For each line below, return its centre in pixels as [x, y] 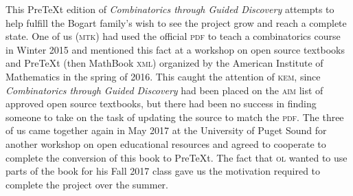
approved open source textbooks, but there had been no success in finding [161, 104]
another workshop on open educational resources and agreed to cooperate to [166, 143]
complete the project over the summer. [87, 184]
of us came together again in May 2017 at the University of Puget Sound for [166, 130]
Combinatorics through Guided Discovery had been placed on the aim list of [164, 90]
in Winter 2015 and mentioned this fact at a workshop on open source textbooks [175, 49]
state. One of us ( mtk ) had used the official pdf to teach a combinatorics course [173, 36]
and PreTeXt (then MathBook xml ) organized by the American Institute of [164, 63]
